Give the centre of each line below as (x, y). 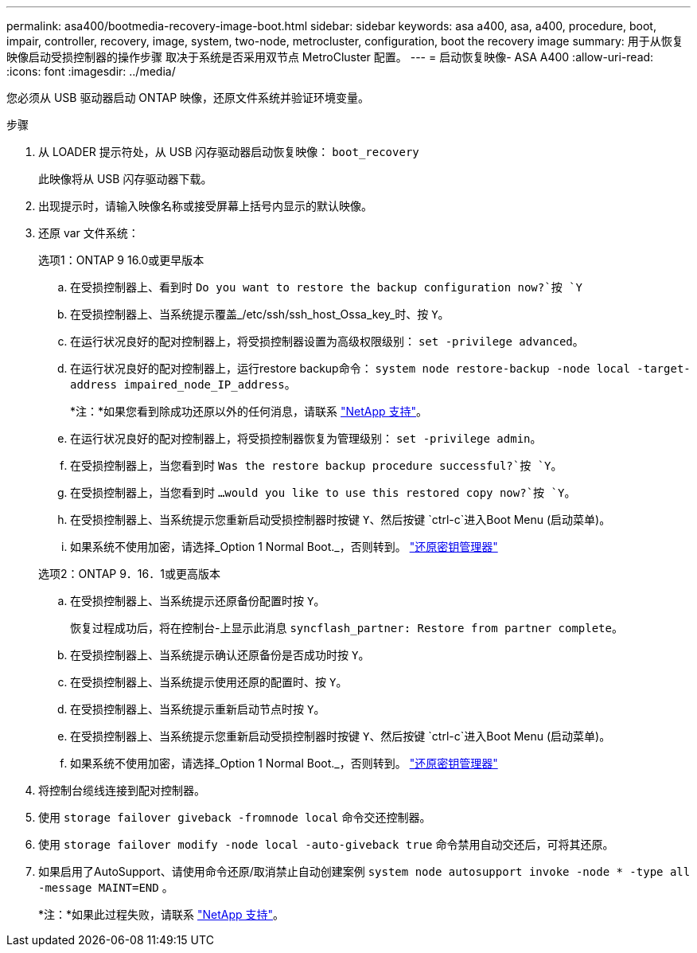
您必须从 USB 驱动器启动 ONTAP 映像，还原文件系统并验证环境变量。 (188, 98)
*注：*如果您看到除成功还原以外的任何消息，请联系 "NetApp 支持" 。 (249, 411)
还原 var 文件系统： (89, 233)
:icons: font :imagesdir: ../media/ (91, 71)
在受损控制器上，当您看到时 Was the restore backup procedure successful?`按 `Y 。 (316, 465)
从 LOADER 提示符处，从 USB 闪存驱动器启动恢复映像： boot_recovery (229, 152)
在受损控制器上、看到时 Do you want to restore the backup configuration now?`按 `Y (326, 287)
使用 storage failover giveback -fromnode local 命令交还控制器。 (235, 817)
